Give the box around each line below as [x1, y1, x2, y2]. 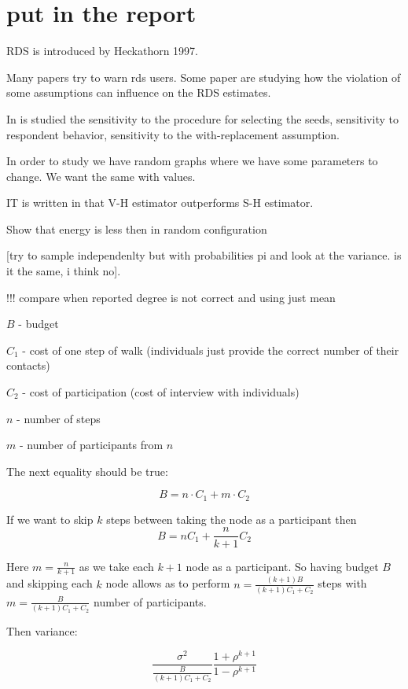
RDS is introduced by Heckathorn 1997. [6, 42, 199, 59]
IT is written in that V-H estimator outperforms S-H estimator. [6, 194, 314, 211]
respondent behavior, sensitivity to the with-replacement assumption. [6, 126, 340, 142]
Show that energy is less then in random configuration [6, 220, 267, 237]
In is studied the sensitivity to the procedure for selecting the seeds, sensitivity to [6, 110, 399, 127]
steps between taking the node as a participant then [106, 510, 357, 527]
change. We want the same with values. [6, 168, 196, 184]
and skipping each [6, 575, 93, 591]
